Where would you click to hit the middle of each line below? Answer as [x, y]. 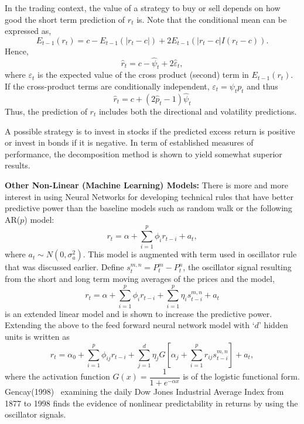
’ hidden [273, 325]
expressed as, [28, 31]
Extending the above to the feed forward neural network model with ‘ [130, 325]
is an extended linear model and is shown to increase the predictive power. [139, 313]
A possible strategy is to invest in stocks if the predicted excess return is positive [150, 131]
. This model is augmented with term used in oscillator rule [190, 254]
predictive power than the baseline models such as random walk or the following [148, 208]
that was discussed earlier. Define [64, 267]
